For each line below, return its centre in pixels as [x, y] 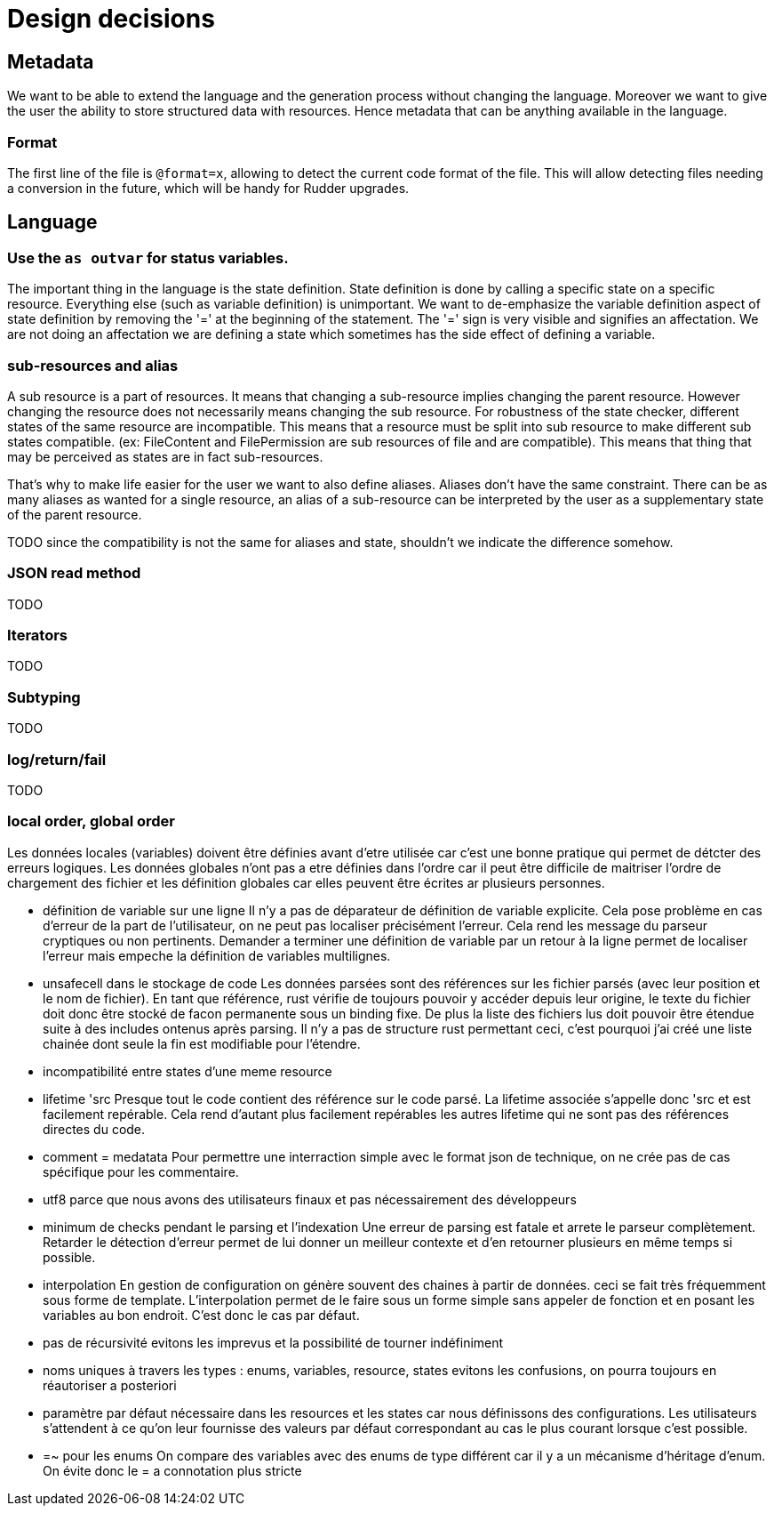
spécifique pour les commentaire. [141, 1171]
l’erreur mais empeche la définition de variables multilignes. [217, 955]
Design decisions [111, 19]
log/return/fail [57, 759]
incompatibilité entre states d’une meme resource [188, 1071]
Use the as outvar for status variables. [148, 258]
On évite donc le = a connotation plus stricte [172, 1470]
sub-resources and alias [93, 365]
